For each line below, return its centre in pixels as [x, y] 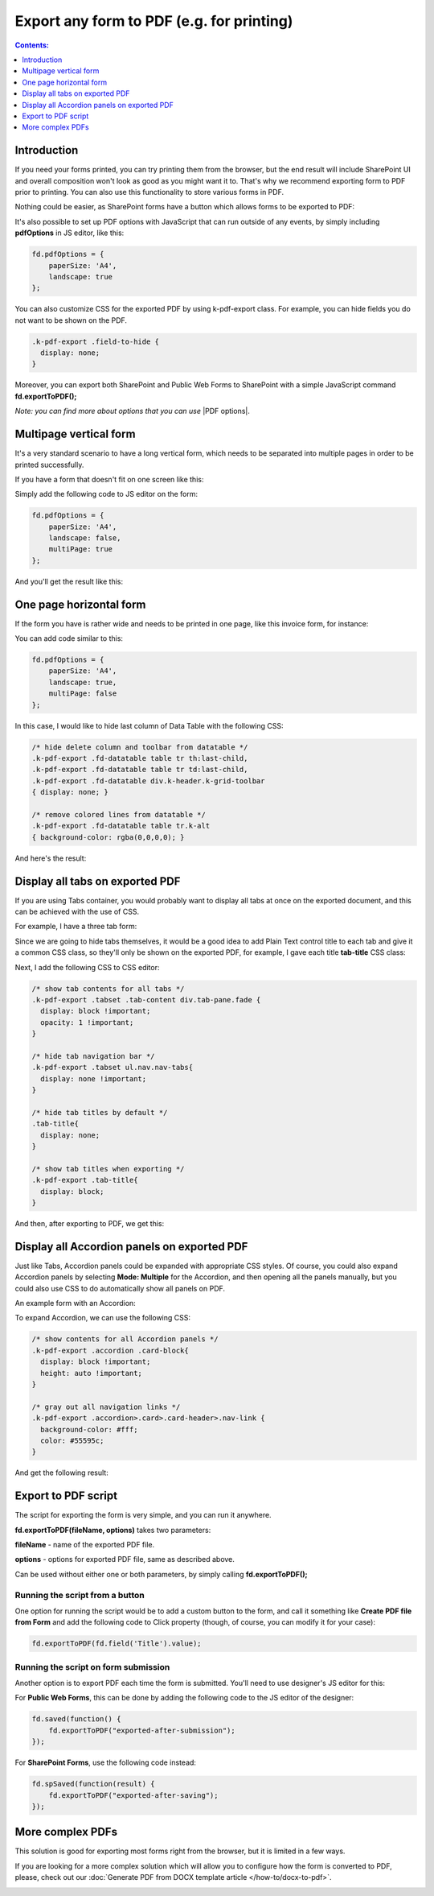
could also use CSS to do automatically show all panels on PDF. [120, 1288]
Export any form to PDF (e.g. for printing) [154, 21]
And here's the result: [51, 858]
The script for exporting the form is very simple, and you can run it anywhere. [143, 1515]
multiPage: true [80, 549]
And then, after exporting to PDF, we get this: [90, 1223]
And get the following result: [61, 1473]
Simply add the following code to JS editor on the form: [106, 494]
